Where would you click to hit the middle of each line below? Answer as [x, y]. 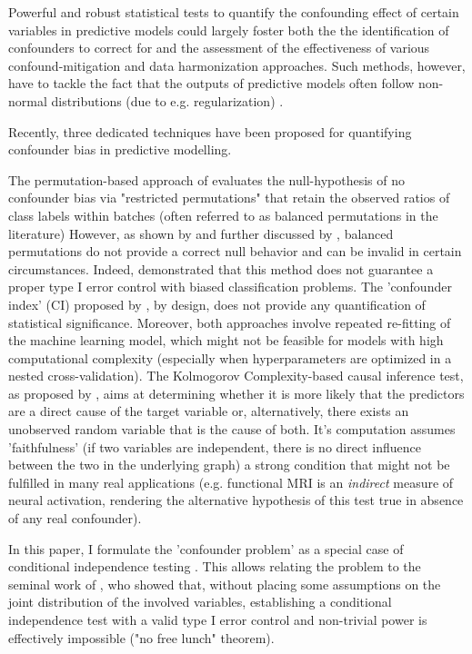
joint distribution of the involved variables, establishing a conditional [200, 602]
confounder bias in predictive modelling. [120, 149]
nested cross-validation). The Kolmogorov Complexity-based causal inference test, [236, 376]
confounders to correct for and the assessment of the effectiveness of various [219, 48]
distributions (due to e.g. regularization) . [167, 100]
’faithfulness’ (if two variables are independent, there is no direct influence [215, 446]
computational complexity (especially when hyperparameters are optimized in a [230, 357]
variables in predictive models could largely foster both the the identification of [229, 30]
